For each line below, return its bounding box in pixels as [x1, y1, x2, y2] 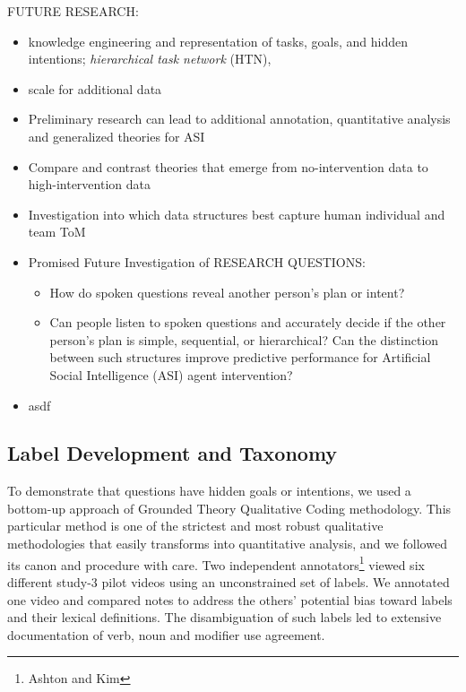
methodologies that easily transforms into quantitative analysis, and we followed [7, 534, 447, 553]
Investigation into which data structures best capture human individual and [28, 204, 445, 223]
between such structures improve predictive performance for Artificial [49, 348, 431, 367]
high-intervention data [28, 175, 151, 194]
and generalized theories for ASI [28, 126, 205, 145]
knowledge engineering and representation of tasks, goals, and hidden [28, 31, 408, 50]
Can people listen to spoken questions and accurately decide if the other [49, 313, 446, 332]
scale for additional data [28, 79, 162, 98]
